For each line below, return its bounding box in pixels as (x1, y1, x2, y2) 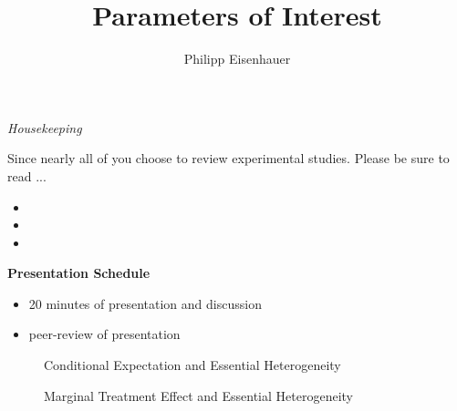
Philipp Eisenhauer (183, 49, 291, 68)
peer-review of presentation (28, 324, 181, 344)
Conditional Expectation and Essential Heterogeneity (44, 355, 341, 375)
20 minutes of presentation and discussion (28, 293, 262, 313)
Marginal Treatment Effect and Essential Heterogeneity (44, 385, 353, 405)
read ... (7, 166, 47, 185)
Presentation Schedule (7, 263, 151, 283)
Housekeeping (7, 118, 82, 137)
